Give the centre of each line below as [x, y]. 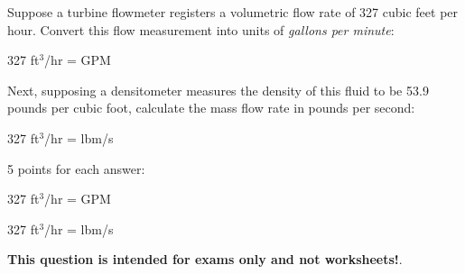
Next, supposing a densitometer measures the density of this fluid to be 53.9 [218, 90]
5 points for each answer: [76, 168]
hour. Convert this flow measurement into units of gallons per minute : [201, 29]
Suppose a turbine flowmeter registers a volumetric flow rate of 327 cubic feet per [233, 12]
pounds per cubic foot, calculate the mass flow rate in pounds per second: [211, 108]
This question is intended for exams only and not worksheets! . [205, 259]
